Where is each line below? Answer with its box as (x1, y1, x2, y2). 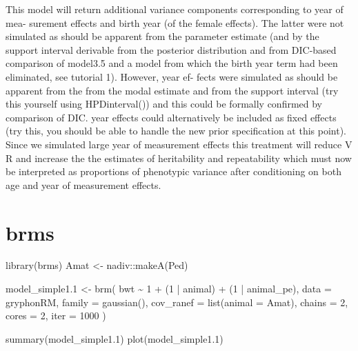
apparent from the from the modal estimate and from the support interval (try (6, 83, 339, 97)
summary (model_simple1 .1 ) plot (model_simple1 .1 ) (6, 331, 223, 345)
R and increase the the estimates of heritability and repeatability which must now (6, 150, 352, 165)
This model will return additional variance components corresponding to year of (6, 2, 344, 16)
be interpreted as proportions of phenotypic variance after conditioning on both (6, 164, 341, 179)
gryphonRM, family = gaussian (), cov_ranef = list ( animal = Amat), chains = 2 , (6, 294, 348, 309)
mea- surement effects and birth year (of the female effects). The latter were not (6, 15, 344, 30)
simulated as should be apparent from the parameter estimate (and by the (6, 29, 319, 43)
